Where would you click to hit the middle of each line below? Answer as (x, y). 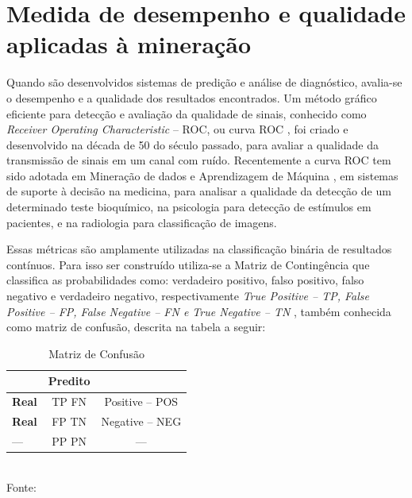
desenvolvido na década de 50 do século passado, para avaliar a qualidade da (193, 144)
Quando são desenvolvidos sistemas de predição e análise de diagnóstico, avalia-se (204, 82)
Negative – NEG (141, 421)
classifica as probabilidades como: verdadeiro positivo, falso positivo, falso (185, 280)
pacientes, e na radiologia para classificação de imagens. (142, 222)
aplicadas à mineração (129, 44)
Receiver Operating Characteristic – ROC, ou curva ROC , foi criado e (177, 129)
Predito (69, 381)
